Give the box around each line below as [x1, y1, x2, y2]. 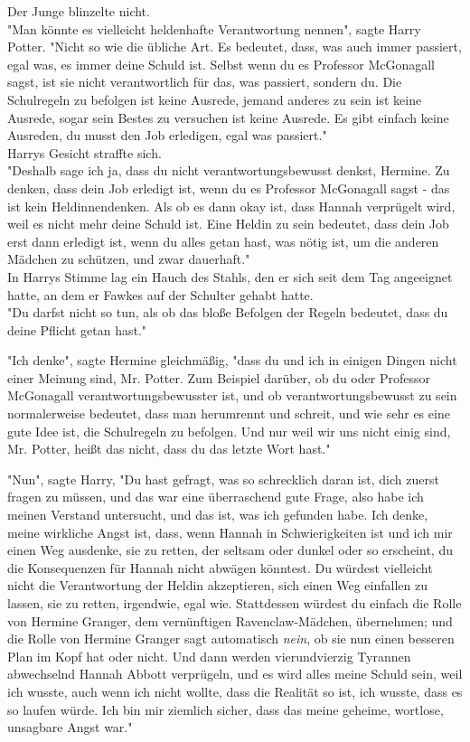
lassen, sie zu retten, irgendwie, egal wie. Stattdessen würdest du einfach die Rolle [7, 594, 462, 612]
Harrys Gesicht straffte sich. [7, 143, 162, 162]
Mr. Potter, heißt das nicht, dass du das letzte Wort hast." [7, 439, 331, 458]
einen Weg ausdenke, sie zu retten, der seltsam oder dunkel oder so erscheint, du [7, 540, 453, 559]
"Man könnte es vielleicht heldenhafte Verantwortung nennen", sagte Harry [7, 19, 421, 38]
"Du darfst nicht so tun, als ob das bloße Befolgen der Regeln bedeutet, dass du [7, 303, 448, 322]
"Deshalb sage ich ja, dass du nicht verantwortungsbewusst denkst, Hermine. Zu [7, 161, 450, 180]
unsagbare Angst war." [7, 718, 133, 737]
